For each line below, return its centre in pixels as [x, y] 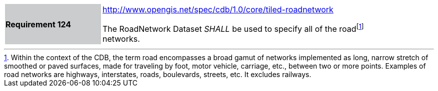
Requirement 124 [38, 24]
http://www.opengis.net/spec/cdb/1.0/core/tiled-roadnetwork [218, 9]
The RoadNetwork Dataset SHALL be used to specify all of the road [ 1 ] [233, 28]
